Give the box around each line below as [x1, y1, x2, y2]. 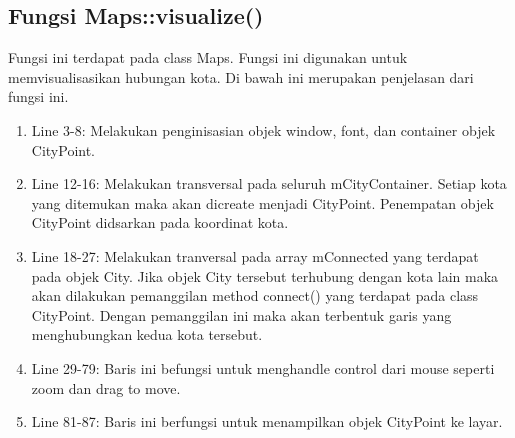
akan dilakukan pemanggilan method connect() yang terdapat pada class [31, 285, 479, 306]
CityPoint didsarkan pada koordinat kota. [31, 212, 289, 233]
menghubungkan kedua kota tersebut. [31, 324, 263, 345]
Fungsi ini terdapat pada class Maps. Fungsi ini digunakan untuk [8, 47, 408, 68]
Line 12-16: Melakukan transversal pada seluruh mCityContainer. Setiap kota [31, 173, 507, 194]
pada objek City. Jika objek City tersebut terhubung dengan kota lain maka [31, 265, 499, 286]
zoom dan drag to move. [31, 377, 181, 398]
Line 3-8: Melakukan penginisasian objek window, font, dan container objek [31, 119, 496, 140]
